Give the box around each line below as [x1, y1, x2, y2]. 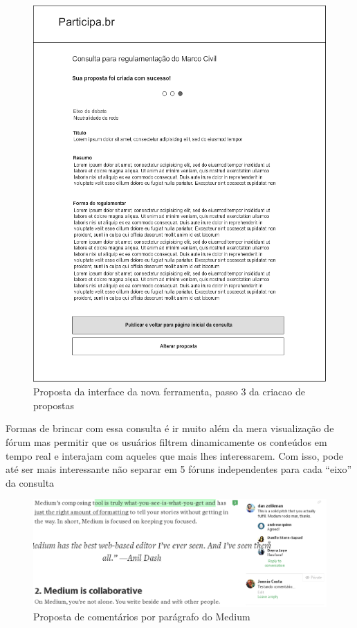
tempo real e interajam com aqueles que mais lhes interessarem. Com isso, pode [6, 448, 343, 463]
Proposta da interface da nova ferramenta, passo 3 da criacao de [33, 384, 305, 399]
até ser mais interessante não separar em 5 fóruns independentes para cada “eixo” [6, 462, 352, 476]
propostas [33, 397, 74, 412]
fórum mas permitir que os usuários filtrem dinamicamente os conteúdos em [6, 435, 327, 449]
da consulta [6, 475, 55, 490]
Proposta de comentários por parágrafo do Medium [33, 609, 250, 624]
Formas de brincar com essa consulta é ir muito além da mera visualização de [6, 421, 334, 436]
